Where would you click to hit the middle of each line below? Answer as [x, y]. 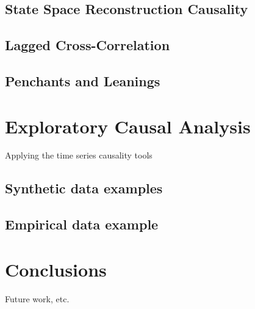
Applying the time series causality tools [79, 155]
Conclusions [56, 269]
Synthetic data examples [84, 188]
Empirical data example [82, 224]
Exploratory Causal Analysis [128, 126]
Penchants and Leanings [83, 80]
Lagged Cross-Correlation [88, 45]
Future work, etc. [37, 298]
